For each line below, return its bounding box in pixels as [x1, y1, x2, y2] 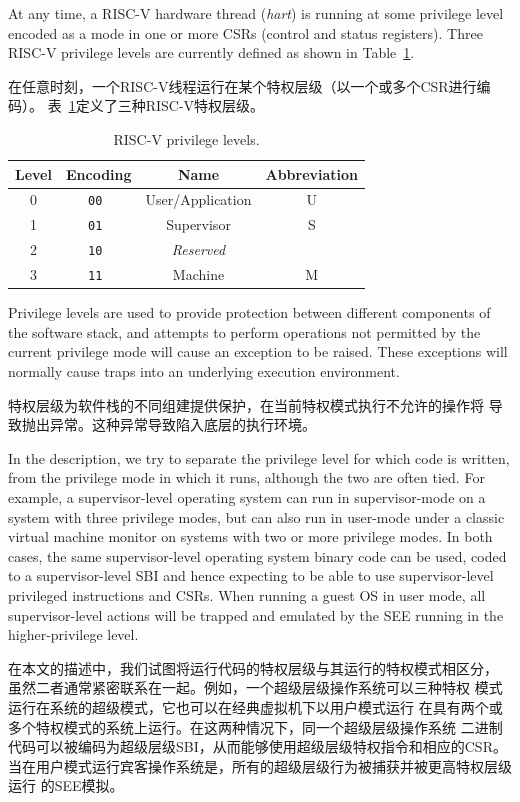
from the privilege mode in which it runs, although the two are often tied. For [8, 467, 485, 488]
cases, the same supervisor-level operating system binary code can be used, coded [8, 545, 507, 566]
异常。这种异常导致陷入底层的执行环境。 [49, 414, 316, 435]
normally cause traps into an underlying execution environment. [8, 361, 400, 382]
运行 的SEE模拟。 [8, 775, 124, 796]
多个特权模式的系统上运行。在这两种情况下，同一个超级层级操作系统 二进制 [8, 716, 503, 737]
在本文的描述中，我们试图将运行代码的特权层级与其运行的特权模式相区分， [8, 657, 498, 678]
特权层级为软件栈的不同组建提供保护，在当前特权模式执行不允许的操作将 [8, 394, 484, 415]
